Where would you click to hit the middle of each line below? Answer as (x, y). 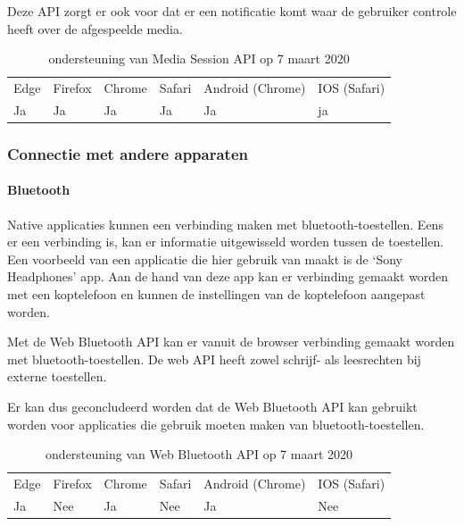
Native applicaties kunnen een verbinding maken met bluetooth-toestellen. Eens (225, 224)
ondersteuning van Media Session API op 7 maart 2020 (199, 58)
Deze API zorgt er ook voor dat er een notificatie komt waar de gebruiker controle (232, 11)
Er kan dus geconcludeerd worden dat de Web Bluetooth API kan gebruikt (212, 406)
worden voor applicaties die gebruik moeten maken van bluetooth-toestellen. (216, 424)
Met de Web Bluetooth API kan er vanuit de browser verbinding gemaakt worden (231, 342)
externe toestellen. (57, 376)
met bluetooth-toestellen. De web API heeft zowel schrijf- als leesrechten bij (214, 359)
